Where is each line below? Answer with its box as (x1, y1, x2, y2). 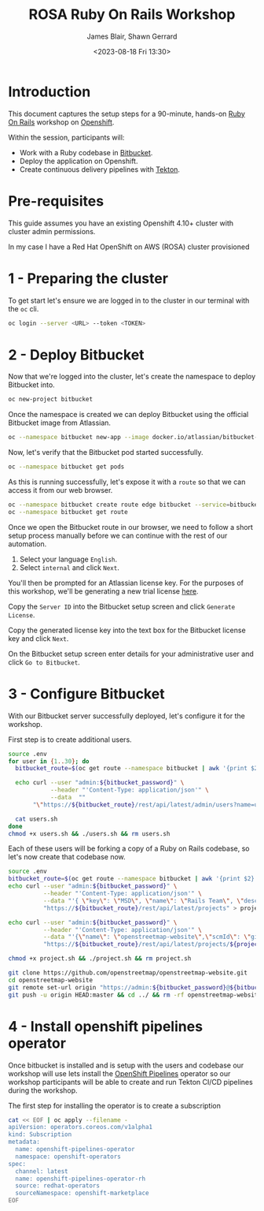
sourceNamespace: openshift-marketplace (15, 1189, 149, 1198)
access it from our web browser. (8, 486, 113, 494)
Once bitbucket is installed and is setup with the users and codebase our (8, 1060, 244, 1070)
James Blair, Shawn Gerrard (86, 32, 178, 41)
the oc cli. (8, 304, 39, 313)
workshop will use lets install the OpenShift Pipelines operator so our (8, 1068, 231, 1078)
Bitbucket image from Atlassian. (8, 418, 112, 427)
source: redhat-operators (15, 1182, 101, 1190)
